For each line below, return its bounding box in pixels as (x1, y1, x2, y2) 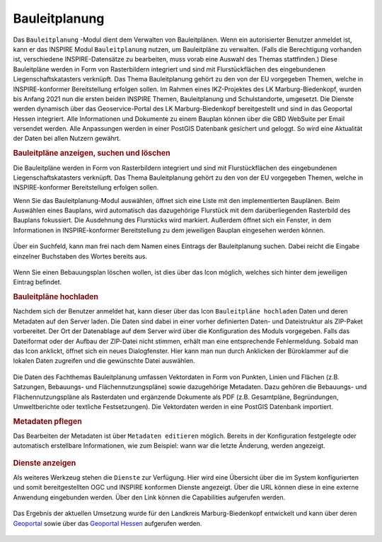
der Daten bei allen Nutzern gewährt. (13, 134, 121, 143)
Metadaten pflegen (13, 416, 83, 426)
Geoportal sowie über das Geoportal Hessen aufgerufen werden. (13, 519, 202, 527)
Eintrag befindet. (13, 278, 62, 287)
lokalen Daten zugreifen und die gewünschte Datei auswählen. (13, 357, 195, 365)
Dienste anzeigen (13, 458, 76, 468)
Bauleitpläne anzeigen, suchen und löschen (13, 149, 170, 158)
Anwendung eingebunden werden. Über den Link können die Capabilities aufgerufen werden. (13, 492, 286, 502)
